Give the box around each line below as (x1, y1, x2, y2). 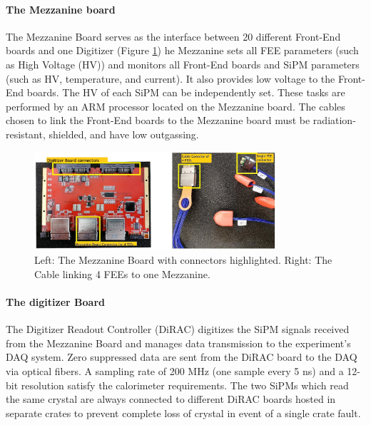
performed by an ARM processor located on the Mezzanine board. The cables (6, 98, 345, 113)
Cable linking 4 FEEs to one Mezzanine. (34, 266, 210, 281)
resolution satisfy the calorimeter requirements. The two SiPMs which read (21, 377, 349, 392)
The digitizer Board (6, 295, 105, 309)
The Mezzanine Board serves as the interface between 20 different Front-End (6, 29, 341, 43)
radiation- (312, 113, 356, 128)
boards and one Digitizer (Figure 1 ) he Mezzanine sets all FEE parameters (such (6, 43, 359, 58)
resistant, (6, 126, 46, 141)
